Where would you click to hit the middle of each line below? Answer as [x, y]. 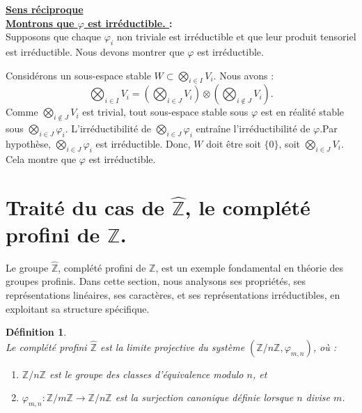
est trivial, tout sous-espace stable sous [165, 112]
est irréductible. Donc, [143, 143]
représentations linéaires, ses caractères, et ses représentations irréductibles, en [173, 295]
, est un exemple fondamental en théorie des [250, 267]
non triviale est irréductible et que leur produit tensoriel [236, 37]
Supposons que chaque [54, 37]
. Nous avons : [244, 75]
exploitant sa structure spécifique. [78, 308]
